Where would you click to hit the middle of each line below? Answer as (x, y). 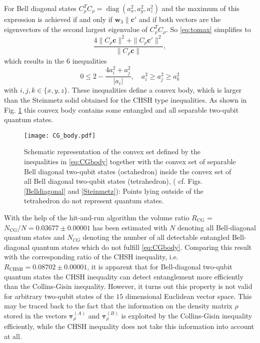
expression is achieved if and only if (58, 19)
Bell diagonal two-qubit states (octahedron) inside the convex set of (128, 171)
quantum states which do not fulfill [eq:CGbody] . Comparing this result (142, 247)
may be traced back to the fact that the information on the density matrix (118, 306)
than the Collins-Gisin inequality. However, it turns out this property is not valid (128, 286)
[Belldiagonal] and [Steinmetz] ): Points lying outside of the (114, 191)
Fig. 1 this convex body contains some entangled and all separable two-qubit (121, 109)
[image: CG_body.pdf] (60, 135)
